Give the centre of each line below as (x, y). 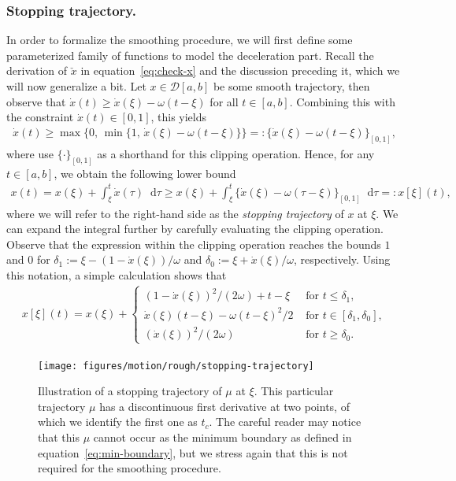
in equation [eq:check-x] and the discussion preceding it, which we (240, 70)
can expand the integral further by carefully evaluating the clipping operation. (195, 229)
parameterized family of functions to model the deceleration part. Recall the (190, 55)
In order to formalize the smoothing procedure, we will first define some (180, 40)
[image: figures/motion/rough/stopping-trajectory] (176, 366)
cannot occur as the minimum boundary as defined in (222, 437)
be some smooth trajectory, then (291, 86)
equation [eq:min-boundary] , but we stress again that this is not (193, 452)
